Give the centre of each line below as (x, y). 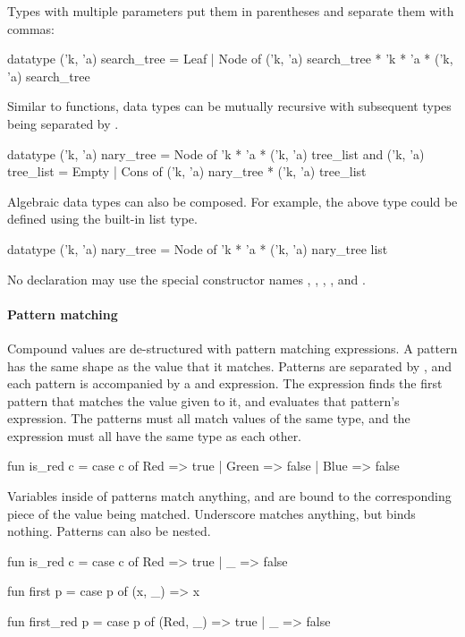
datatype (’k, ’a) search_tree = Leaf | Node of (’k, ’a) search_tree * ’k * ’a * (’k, (230, 59)
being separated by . (63, 123)
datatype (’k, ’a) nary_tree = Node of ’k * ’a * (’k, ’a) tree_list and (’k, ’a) (216, 153)
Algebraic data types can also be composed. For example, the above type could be (232, 201)
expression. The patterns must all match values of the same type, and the (209, 418)
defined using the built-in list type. (102, 219)
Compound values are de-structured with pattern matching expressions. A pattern (232, 348)
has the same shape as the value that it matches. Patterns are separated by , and (230, 365)
